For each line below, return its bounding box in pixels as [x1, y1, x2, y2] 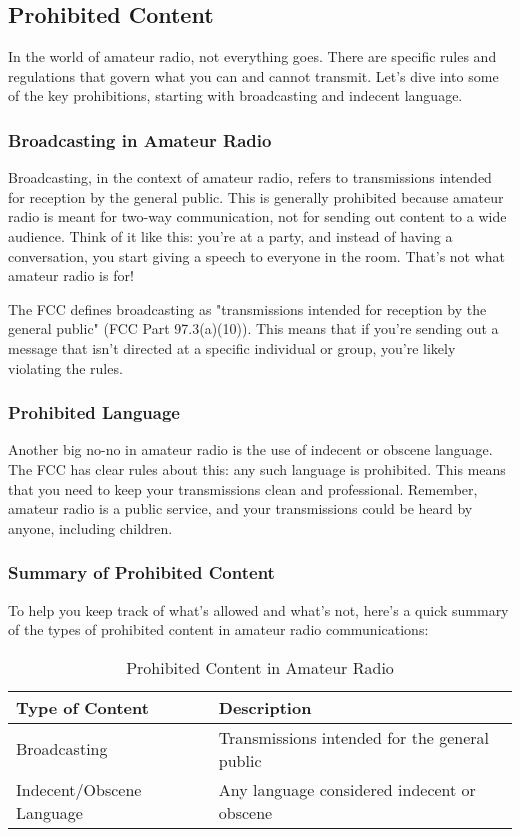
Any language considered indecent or [218, 777, 476, 801]
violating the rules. [8, 357, 123, 378]
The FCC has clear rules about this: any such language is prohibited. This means [8, 458, 506, 479]
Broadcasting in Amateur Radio [8, 127, 272, 152]
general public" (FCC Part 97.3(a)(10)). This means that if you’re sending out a [8, 318, 499, 339]
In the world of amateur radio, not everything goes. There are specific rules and [8, 46, 497, 67]
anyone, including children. [8, 517, 173, 538]
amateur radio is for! [8, 265, 134, 286]
